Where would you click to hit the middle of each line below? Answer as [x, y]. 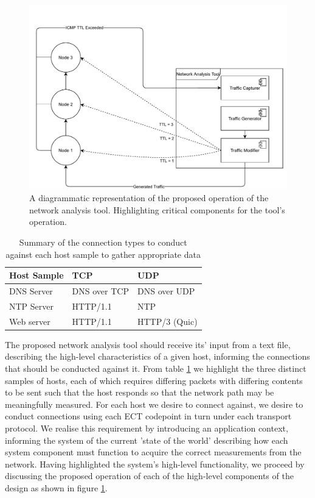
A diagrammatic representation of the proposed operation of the [149, 198]
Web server [30, 321]
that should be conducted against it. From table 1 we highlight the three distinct [156, 368]
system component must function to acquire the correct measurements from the [153, 452]
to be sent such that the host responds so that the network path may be [140, 392]
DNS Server [31, 291]
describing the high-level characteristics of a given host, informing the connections [157, 356]
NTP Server [31, 306]
